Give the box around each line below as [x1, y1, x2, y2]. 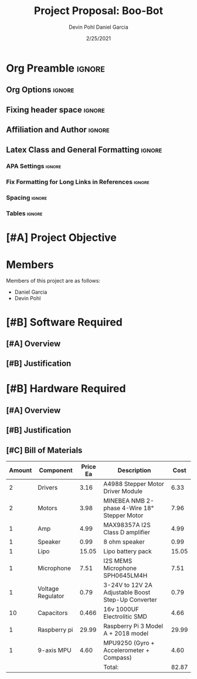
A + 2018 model [103, 629, 148, 637]
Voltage [38, 585, 59, 593]
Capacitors [38, 609, 68, 617]
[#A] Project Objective [6, 231, 117, 245]
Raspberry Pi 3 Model [103, 622, 163, 630]
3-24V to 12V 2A [103, 581, 152, 589]
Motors [38, 504, 57, 512]
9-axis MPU [38, 646, 72, 654]
